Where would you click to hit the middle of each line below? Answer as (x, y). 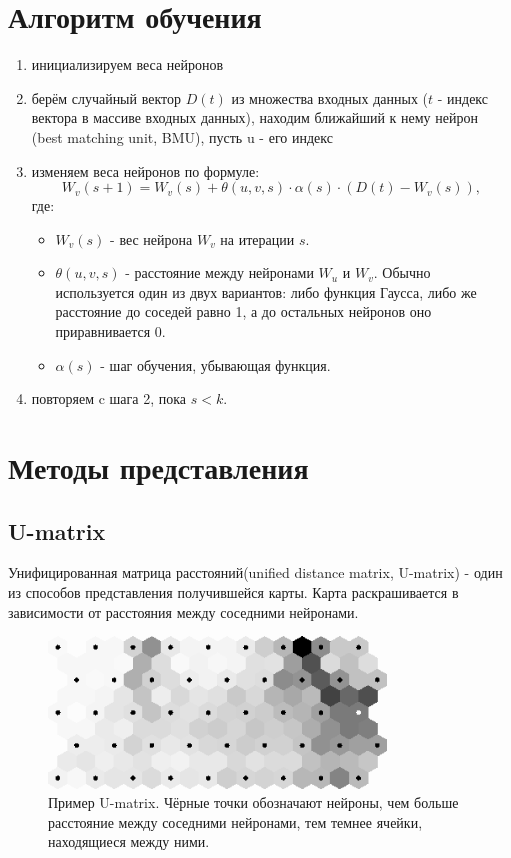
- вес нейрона (151, 238)
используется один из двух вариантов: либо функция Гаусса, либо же (266, 291)
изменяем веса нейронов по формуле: (145, 170)
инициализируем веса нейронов (127, 64)
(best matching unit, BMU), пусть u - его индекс (182, 136)
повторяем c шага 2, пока (108, 398)
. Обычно (402, 272)
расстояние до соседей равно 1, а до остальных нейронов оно (243, 311)
